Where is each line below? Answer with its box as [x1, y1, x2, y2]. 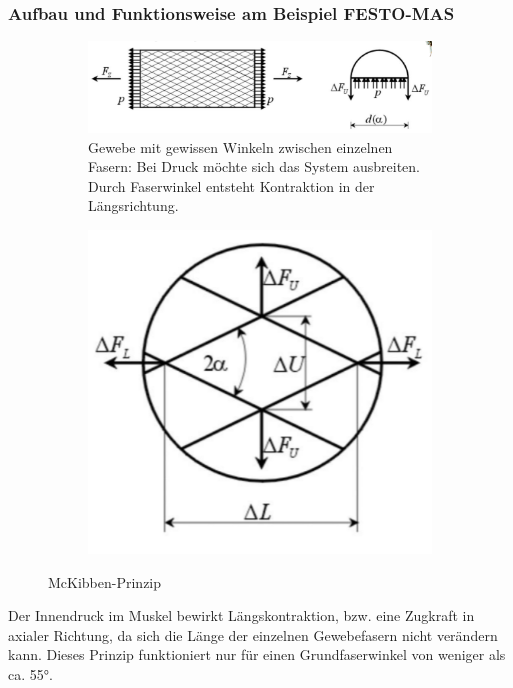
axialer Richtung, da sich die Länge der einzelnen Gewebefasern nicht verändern [8, 624, 498, 645]
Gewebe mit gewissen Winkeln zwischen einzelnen [88, 136, 393, 157]
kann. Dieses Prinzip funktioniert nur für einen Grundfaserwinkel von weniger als [8, 644, 506, 665]
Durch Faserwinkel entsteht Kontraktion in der [88, 175, 375, 196]
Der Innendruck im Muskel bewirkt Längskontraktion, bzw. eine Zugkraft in [8, 605, 475, 626]
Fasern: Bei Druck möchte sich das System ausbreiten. [88, 156, 420, 177]
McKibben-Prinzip [48, 571, 162, 592]
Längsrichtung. [88, 195, 179, 216]
